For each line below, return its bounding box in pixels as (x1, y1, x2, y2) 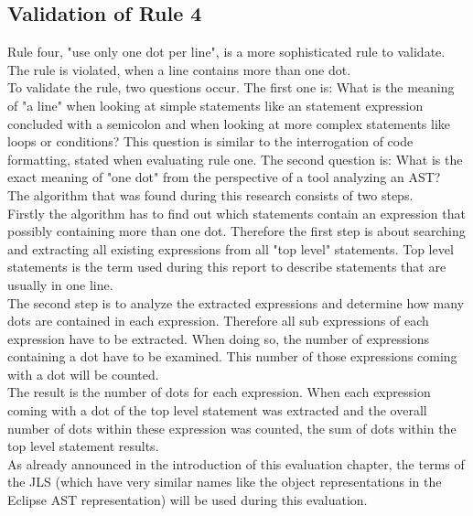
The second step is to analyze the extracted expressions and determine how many (7, 293, 465, 312)
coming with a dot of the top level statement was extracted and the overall (7, 401, 427, 420)
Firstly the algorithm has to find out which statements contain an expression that (7, 203, 466, 222)
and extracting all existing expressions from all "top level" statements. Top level (7, 239, 454, 258)
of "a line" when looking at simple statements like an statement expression (7, 95, 424, 114)
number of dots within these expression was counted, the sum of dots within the (7, 418, 457, 437)
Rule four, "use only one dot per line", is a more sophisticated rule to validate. (7, 42, 446, 61)
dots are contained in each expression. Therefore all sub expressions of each (7, 311, 429, 330)
